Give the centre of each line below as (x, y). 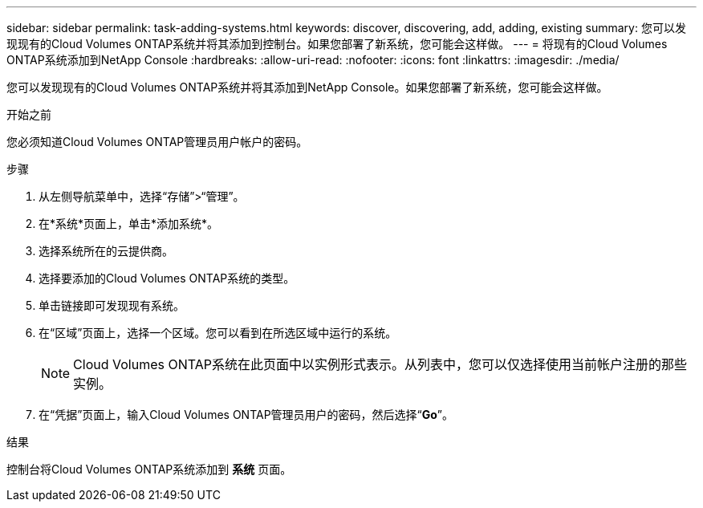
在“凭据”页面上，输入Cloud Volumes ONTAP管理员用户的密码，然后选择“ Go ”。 (246, 415)
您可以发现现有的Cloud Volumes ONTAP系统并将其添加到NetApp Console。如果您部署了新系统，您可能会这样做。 (307, 87)
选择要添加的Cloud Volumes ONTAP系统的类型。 (167, 278)
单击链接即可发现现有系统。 (112, 305)
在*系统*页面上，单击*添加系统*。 (129, 224)
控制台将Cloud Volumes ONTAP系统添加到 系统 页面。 (149, 469)
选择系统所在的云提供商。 (106, 251)
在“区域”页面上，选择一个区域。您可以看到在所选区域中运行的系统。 (218, 333)
